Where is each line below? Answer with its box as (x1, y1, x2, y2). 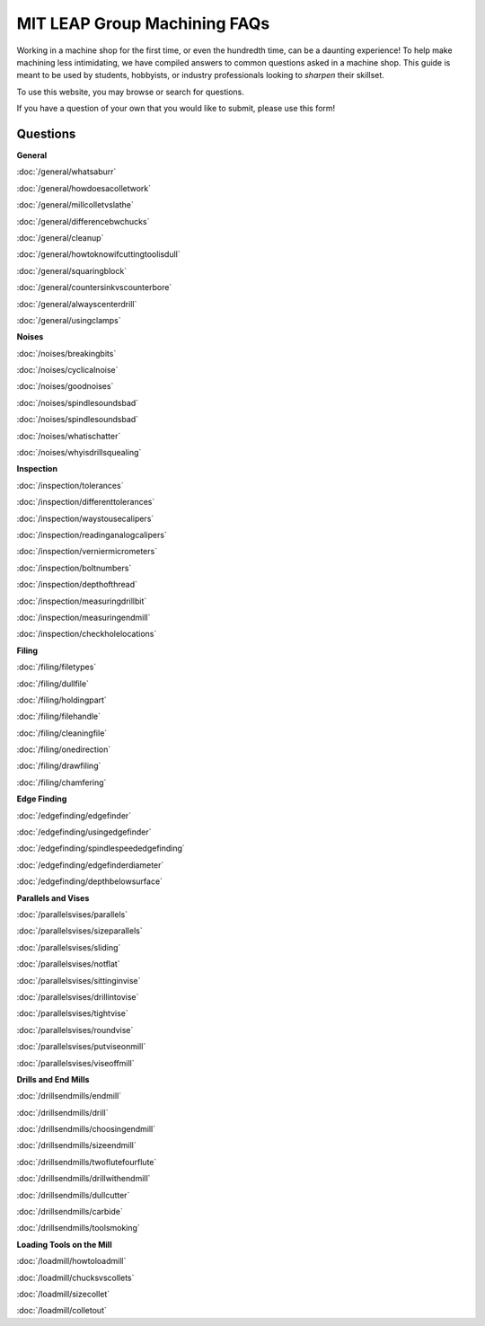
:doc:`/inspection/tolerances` (16, 480, 124, 491)
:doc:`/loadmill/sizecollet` (16, 1288, 110, 1299)
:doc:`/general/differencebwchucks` (16, 216, 150, 226)
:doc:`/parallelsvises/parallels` (16, 908, 128, 920)
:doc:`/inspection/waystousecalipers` (16, 513, 154, 524)
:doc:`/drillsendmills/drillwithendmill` (16, 1173, 151, 1184)
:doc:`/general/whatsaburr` (16, 166, 117, 177)
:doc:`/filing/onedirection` (16, 744, 111, 755)
